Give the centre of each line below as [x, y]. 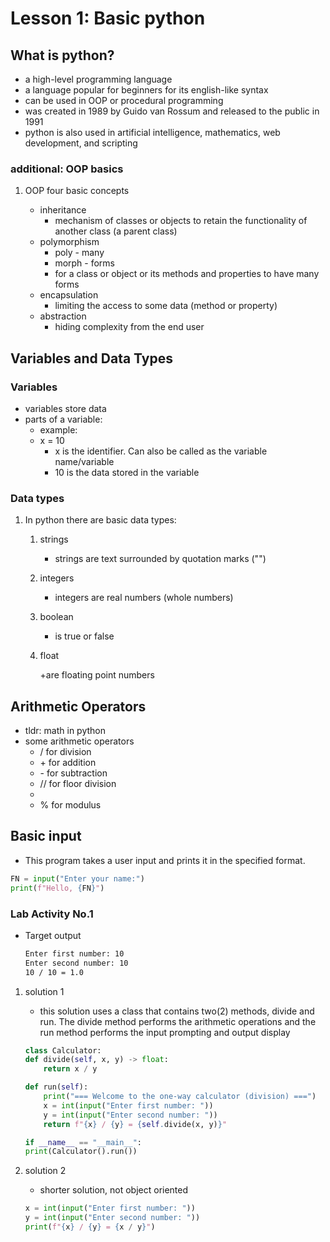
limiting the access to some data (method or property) [166, 306]
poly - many [79, 253]
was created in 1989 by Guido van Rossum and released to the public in [172, 111]
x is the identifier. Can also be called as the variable [161, 451]
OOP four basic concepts [77, 191]
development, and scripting [81, 143]
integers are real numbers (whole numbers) [144, 598]
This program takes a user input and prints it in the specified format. [165, 860]
